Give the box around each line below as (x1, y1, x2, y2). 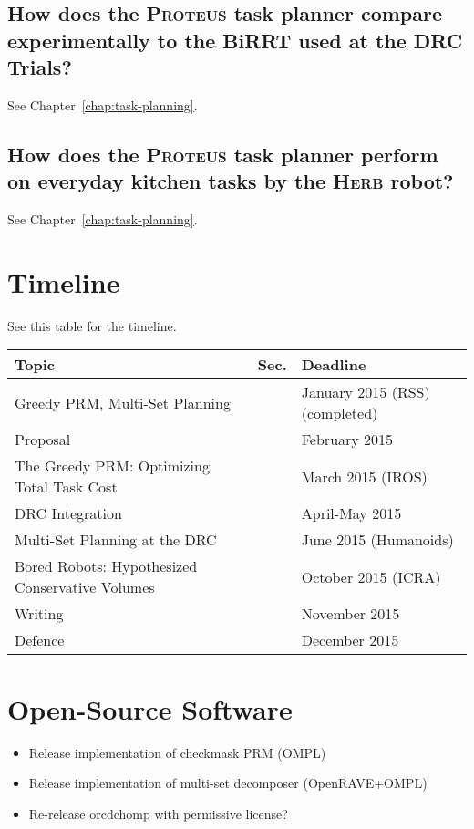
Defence (15, 629, 65, 651)
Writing (15, 603, 64, 625)
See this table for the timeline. (7, 316, 177, 335)
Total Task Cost (15, 476, 118, 498)
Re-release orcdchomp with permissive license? (28, 803, 288, 823)
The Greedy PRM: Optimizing (15, 455, 210, 477)
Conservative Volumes (15, 576, 155, 598)
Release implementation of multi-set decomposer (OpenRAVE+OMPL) (28, 773, 428, 793)
